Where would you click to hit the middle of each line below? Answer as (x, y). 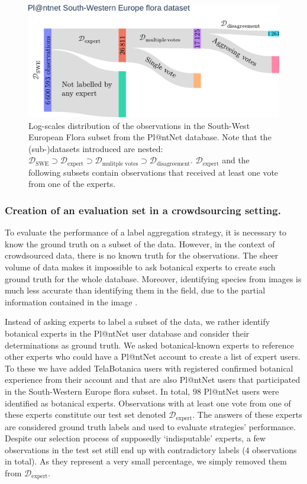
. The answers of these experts (247, 414)
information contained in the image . (71, 301)
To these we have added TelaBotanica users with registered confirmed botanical (149, 368)
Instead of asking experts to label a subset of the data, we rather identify (138, 322)
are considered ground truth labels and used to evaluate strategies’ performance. (151, 426)
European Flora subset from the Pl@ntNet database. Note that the (150, 137)
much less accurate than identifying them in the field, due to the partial (135, 290)
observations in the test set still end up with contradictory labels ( (125, 449)
